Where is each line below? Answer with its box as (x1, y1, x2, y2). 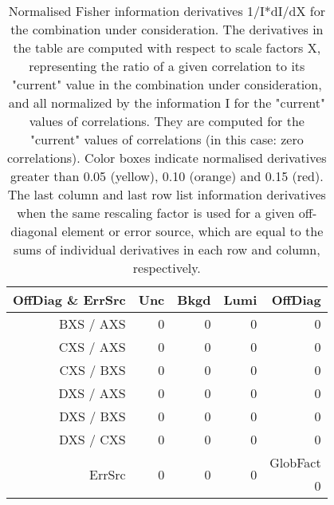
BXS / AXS (58, 314, 126, 333)
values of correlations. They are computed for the (29, 112, 305, 130)
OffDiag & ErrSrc (13, 290, 126, 309)
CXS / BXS (59, 361, 126, 379)
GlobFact (269, 453, 321, 471)
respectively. (132, 258, 201, 277)
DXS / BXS (59, 407, 126, 425)
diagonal (10, 222, 58, 240)
